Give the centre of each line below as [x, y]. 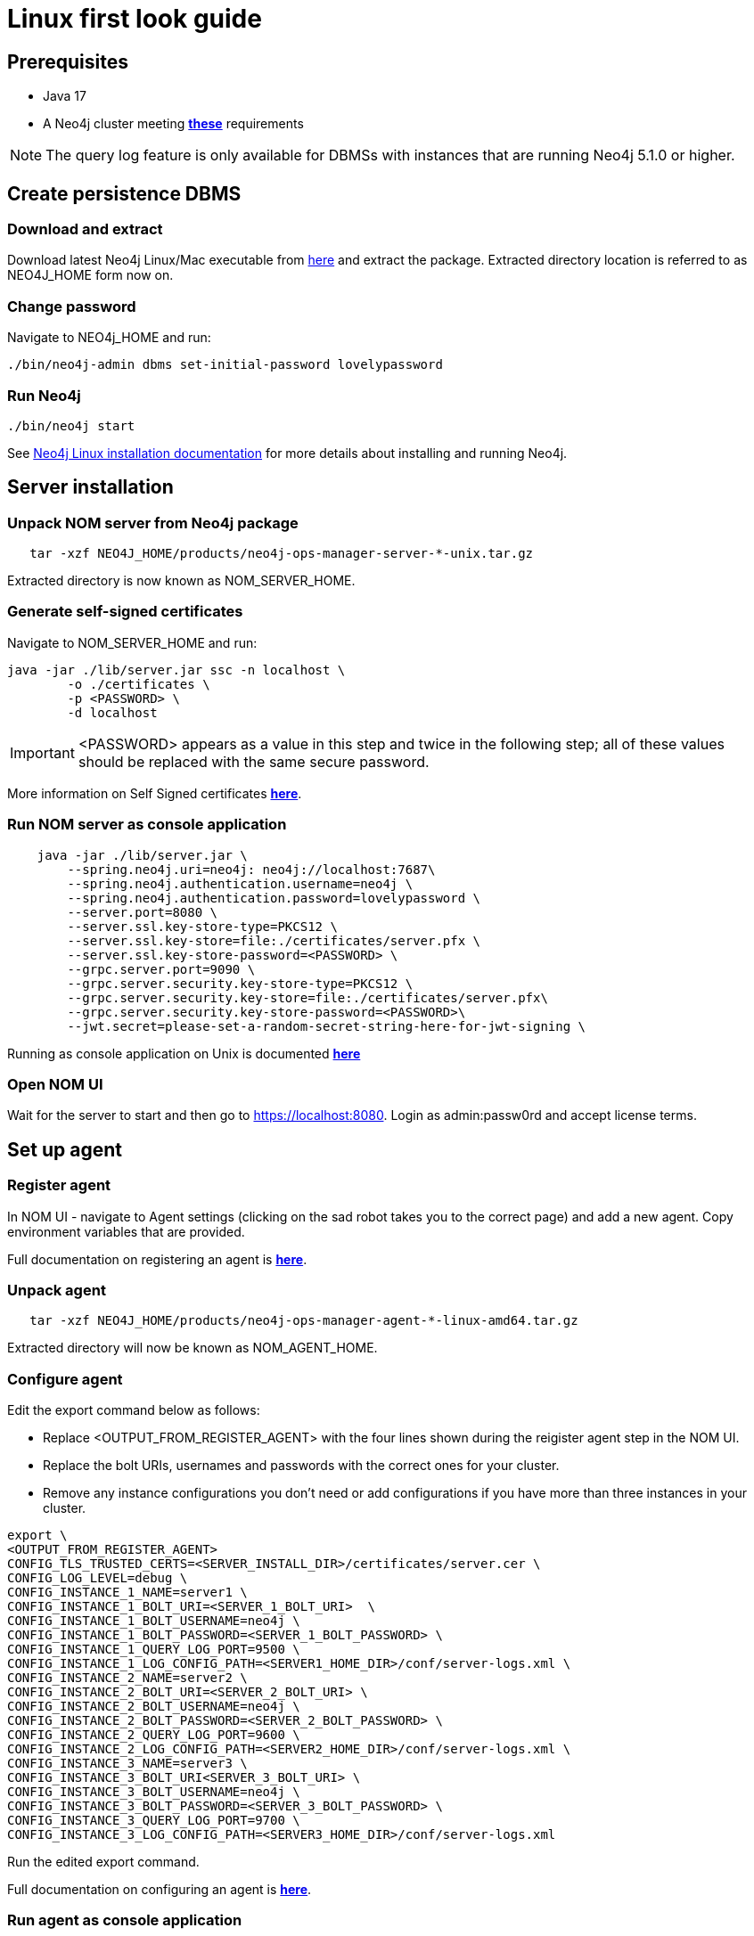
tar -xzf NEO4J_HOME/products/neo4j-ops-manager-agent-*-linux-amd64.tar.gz [304, 1321]
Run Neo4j [44, 395]
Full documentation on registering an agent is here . [157, 1259]
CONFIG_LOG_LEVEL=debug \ [98, 1578]
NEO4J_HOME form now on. [90, 275]
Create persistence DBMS [124, 193]
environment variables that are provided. [126, 1231]
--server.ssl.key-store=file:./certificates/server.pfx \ [274, 940]
